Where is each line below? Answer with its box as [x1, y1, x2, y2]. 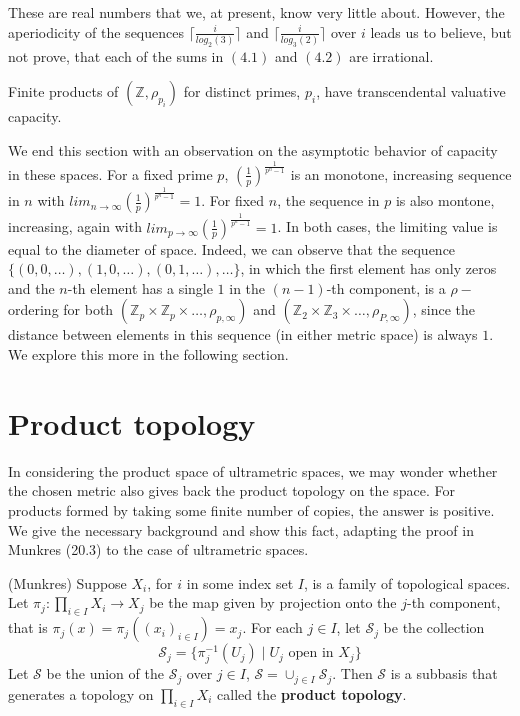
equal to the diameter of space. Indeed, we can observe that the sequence [8, 238, 456, 259]
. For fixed [201, 190, 265, 211]
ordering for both [8, 299, 114, 320]
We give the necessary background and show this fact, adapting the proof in [8, 519, 474, 540]
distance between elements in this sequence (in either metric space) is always [8, 324, 478, 345]
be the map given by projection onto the [149, 592, 397, 613]
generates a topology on [8, 683, 154, 704]
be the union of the [46, 663, 164, 684]
